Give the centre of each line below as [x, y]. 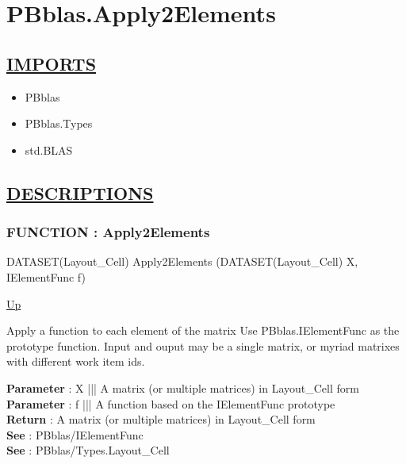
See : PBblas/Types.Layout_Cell [88, 450]
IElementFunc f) [46, 276]
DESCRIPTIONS [80, 192]
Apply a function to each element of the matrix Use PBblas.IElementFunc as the [203, 330]
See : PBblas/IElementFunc [75, 434]
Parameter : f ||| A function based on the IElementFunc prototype [171, 403]
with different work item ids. [76, 361]
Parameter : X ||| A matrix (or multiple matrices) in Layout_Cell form [183, 387]
